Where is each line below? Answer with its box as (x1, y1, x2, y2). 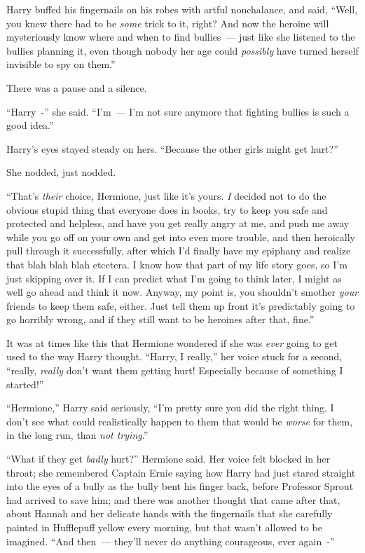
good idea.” (6, 118, 54, 132)
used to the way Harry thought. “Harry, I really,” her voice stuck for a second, (6, 349, 343, 364)
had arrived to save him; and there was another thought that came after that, (6, 492, 340, 507)
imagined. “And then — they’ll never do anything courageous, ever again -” (6, 533, 335, 548)
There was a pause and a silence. (6, 80, 147, 95)
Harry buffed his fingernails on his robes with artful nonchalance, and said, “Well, (6, 2, 358, 16)
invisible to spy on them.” (6, 57, 116, 71)
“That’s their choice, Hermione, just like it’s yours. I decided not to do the (6, 188, 326, 203)
